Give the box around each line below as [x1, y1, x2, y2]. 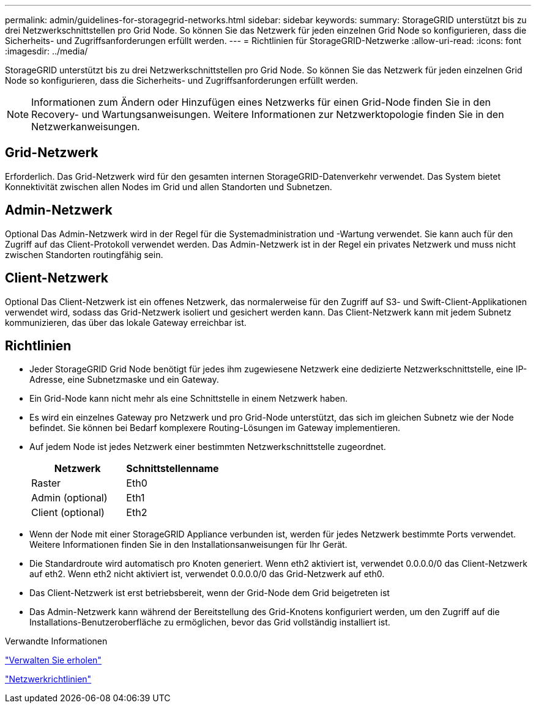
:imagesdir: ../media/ [5, 46, 88, 56]
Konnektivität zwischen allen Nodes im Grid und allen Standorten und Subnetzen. [5, 181, 332, 192]
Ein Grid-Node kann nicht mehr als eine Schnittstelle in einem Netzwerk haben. [29, 393, 348, 404]
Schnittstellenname [126, 462, 219, 475]
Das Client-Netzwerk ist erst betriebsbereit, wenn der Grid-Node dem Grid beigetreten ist [29, 588, 390, 599]
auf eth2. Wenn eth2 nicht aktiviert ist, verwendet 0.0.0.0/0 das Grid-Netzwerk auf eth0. [29, 569, 385, 580]
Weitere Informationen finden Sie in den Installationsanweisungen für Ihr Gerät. [29, 539, 348, 550]
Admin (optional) [31, 492, 108, 504]
